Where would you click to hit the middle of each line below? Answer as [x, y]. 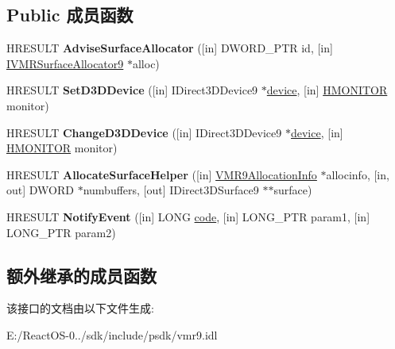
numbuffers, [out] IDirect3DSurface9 [171, 190]
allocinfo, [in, [358, 174]
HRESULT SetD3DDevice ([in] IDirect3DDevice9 [132, 90]
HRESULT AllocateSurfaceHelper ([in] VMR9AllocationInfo [162, 174]
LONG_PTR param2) [61, 232]
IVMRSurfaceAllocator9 [65, 63]
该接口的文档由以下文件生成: [80, 308]
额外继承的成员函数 [81, 275]
